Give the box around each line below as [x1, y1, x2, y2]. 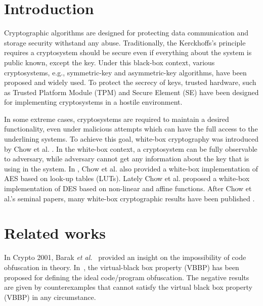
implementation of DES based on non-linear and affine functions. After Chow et [4, 183, 252, 194]
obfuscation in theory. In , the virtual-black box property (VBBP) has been [4, 261, 239, 272]
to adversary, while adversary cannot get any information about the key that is [4, 153, 249, 164]
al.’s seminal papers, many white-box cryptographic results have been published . [4, 193, 255, 203]
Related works [4, 223, 106, 243]
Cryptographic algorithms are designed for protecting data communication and [4, 27, 249, 38]
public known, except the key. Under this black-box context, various [4, 57, 215, 67]
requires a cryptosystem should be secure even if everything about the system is [4, 47, 252, 58]
